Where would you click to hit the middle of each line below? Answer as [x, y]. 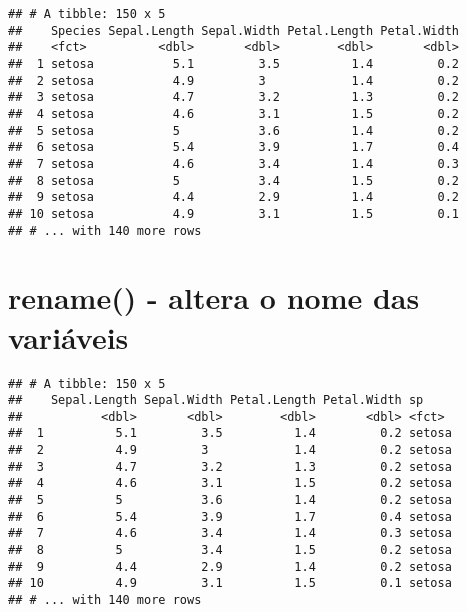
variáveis [68, 336]
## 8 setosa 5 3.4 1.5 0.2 [234, 180]
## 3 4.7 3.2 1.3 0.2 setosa [230, 466]
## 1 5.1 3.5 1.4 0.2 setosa [230, 433]
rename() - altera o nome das [214, 297]
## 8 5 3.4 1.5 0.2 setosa [230, 550]
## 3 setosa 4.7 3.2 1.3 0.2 [234, 97]
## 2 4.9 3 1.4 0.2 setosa [230, 450]
